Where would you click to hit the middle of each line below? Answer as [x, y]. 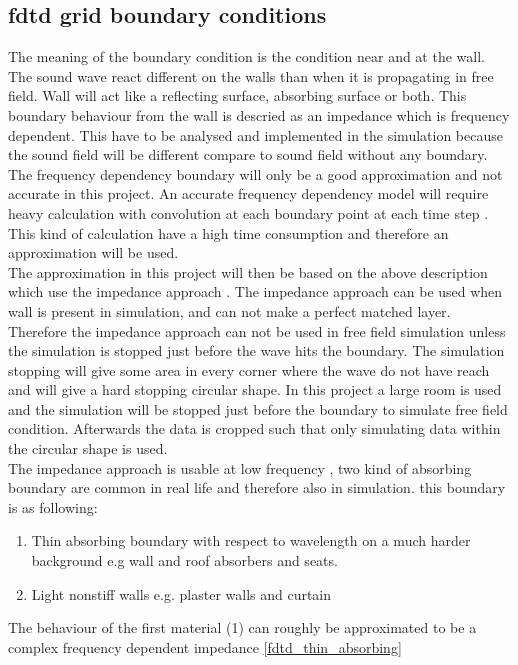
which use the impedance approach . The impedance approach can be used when [255, 291]
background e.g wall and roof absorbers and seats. [184, 560]
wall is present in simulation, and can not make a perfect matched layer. [229, 310]
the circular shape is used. [88, 448]
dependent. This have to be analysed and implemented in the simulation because [255, 134]
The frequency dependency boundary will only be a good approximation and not [255, 173]
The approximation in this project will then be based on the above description [248, 271]
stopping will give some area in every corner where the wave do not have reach [249, 369]
